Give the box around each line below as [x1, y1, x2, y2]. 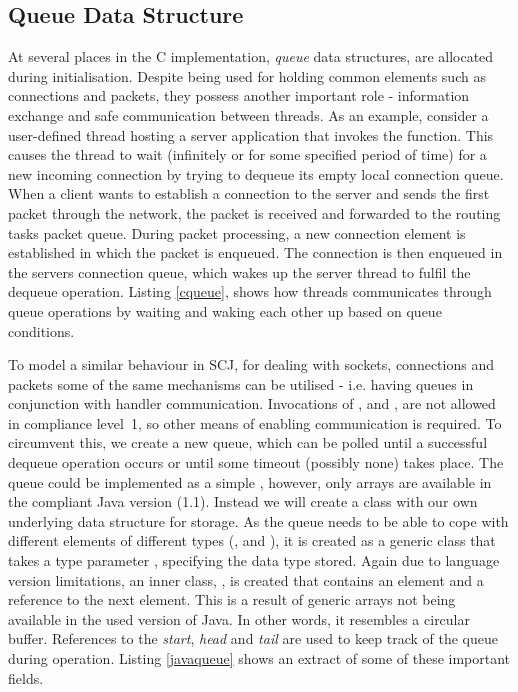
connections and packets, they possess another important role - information [8, 85, 470, 106]
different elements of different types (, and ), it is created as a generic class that [8, 530, 496, 551]
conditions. [8, 320, 75, 341]
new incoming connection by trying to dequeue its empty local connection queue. [8, 163, 504, 184]
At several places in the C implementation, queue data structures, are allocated [8, 46, 494, 67]
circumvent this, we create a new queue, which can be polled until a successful [8, 432, 488, 453]
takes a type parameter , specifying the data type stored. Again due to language [8, 550, 500, 571]
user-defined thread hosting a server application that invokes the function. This [8, 124, 494, 145]
